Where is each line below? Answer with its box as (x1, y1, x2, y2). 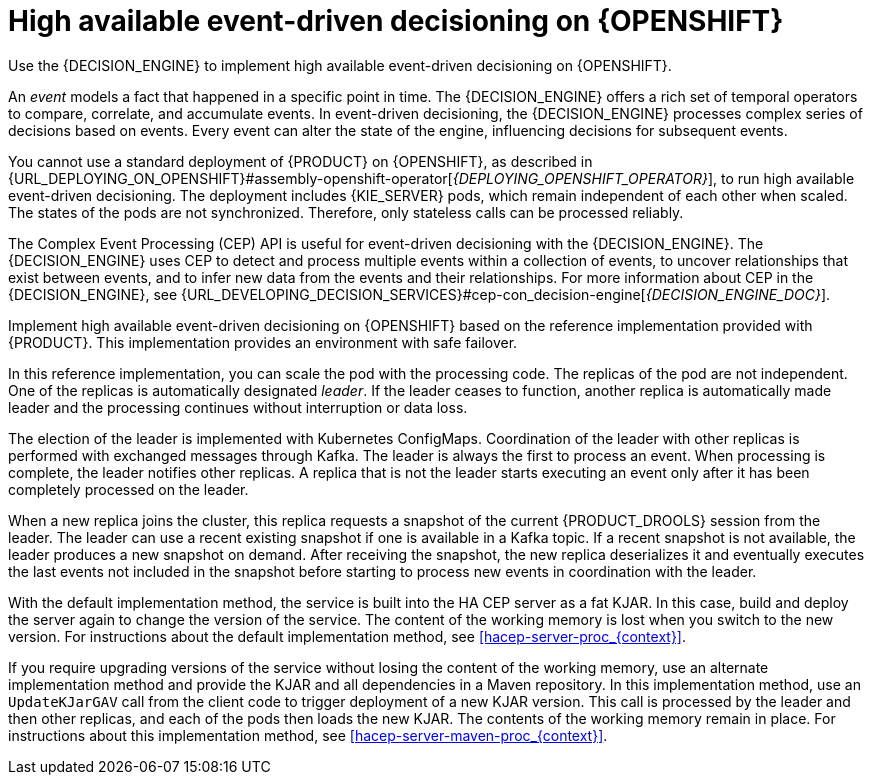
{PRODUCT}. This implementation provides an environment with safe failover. (8, 333, 518, 351)
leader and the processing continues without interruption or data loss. (8, 398, 468, 416)
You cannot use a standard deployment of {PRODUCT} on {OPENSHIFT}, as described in (8, 152, 593, 170)
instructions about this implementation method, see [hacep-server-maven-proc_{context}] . (8, 726, 608, 744)
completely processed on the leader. (8, 480, 249, 498)
